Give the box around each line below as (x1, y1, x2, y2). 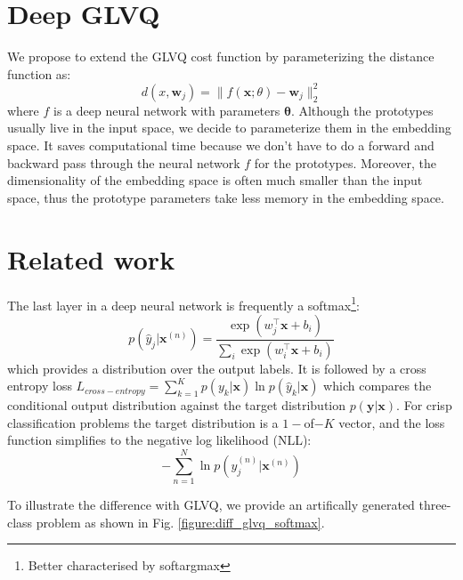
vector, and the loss (338, 413, 445, 431)
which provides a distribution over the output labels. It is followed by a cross (7, 358, 426, 377)
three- (418, 495, 451, 514)
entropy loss (7, 376, 72, 395)
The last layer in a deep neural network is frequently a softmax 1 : (7, 293, 360, 314)
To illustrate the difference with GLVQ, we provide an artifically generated (7, 495, 415, 514)
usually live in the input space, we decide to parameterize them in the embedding (7, 118, 451, 137)
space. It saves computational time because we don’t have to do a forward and (7, 136, 435, 154)
